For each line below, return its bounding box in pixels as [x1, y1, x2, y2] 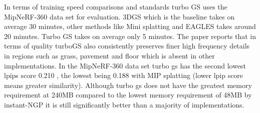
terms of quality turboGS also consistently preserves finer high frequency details [4, 40, 250, 51]
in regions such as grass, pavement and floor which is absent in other [4, 50, 215, 60]
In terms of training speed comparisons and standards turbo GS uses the [4, 1, 227, 11]
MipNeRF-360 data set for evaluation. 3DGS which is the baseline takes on [4, 11, 235, 21]
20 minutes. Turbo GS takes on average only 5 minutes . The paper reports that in [4, 30, 256, 41]
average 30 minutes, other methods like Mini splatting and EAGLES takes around [4, 21, 256, 31]
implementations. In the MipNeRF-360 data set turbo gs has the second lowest [4, 60, 246, 70]
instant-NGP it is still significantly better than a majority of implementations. [4, 99, 244, 109]
